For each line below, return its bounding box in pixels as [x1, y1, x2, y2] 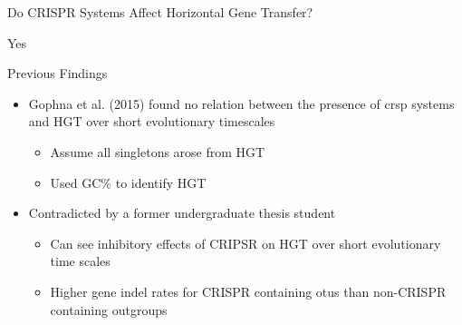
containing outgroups [50, 300, 168, 319]
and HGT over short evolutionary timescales [28, 112, 275, 131]
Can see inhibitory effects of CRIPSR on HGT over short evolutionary [50, 233, 441, 252]
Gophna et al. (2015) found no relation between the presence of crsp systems [28, 94, 455, 113]
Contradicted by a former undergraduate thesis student [28, 203, 336, 222]
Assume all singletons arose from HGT [50, 142, 265, 161]
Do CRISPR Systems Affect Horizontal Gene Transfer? [7, 3, 313, 21]
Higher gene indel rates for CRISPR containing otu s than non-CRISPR [50, 281, 447, 300]
